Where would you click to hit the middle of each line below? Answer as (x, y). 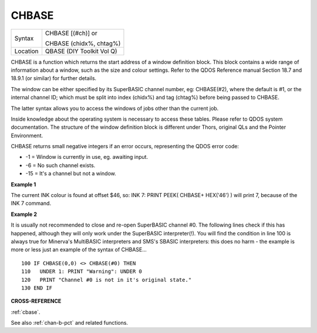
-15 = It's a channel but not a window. (71, 174)
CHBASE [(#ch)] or (71, 33)
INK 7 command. (31, 204)
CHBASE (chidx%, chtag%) (83, 43)
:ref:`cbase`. (26, 312)
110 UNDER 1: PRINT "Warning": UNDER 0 (82, 272)
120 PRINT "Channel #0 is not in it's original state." (107, 280)
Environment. (27, 135)
